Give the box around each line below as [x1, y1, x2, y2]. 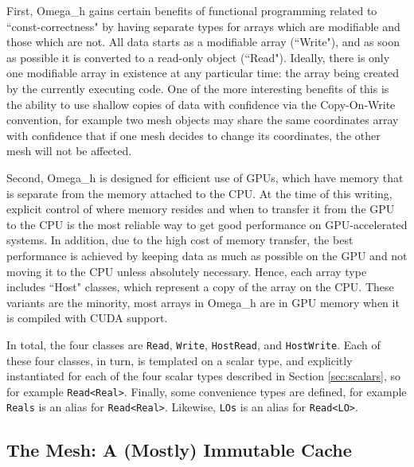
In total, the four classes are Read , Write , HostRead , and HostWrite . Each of [6, 336, 381, 352]
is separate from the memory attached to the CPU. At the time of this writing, [6, 185, 393, 201]
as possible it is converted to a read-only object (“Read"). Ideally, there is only [6, 49, 390, 65]
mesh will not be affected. [6, 142, 132, 159]
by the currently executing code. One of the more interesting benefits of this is [6, 80, 389, 96]
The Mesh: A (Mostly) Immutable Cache [6, 438, 352, 462]
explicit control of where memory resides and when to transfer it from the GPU [6, 200, 395, 217]
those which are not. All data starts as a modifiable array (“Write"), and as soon [6, 33, 400, 50]
